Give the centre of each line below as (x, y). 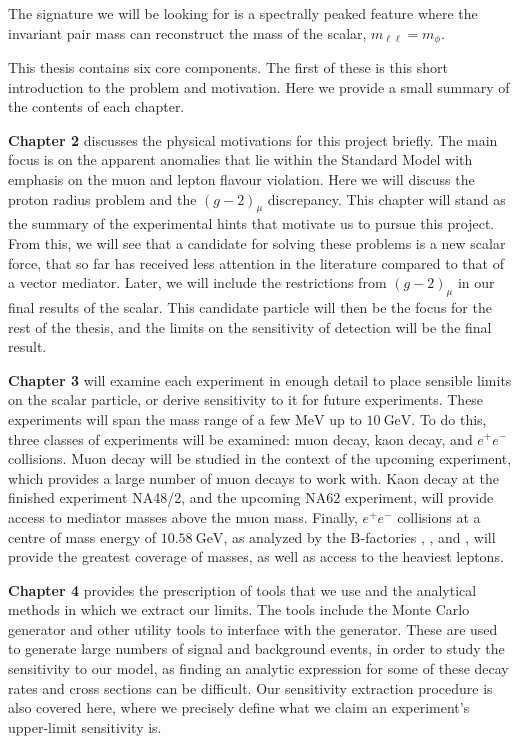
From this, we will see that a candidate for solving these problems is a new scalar (257, 243)
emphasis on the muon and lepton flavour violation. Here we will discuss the (241, 179)
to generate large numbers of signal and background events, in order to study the (256, 648)
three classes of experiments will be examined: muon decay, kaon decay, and (240, 438)
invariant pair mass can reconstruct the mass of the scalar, (187, 32)
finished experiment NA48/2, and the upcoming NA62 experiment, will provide (251, 497)
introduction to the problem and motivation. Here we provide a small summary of (259, 86)
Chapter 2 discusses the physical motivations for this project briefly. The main (253, 139)
